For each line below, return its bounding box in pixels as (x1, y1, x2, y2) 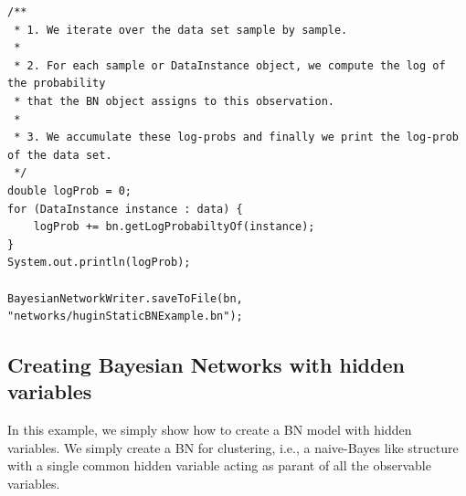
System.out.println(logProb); (7, 256, 191, 269)
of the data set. (7, 148, 112, 162)
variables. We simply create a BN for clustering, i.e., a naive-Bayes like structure (7, 438, 459, 457)
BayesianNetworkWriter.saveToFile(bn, (7, 291, 243, 305)
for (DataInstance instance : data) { (7, 202, 243, 216)
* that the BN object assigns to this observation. (14, 94, 334, 108)
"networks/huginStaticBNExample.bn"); (7, 310, 243, 323)
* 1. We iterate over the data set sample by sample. (14, 23, 348, 37)
